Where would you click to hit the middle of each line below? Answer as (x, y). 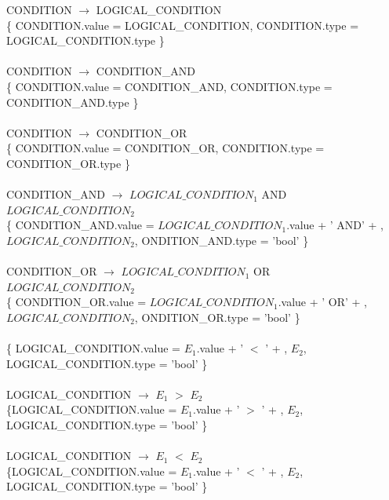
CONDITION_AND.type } (73, 102)
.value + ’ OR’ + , (322, 302)
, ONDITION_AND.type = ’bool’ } (222, 240)
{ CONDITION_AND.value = (80, 225)
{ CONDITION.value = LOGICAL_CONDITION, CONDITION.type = (183, 25)
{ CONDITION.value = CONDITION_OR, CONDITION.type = (165, 148)
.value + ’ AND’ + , (335, 225)
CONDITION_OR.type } (68, 163)
